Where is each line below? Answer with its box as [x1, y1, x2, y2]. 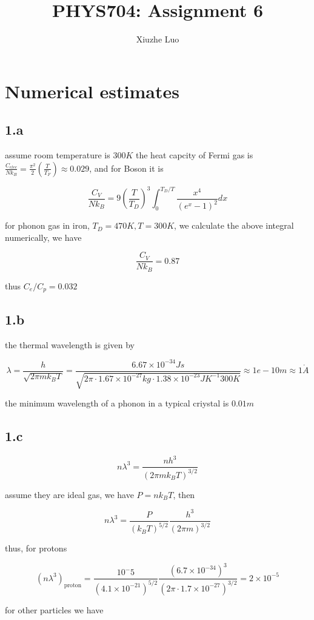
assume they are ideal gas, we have [5, 488, 134, 500]
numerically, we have [5, 231, 82, 243]
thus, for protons [5, 542, 67, 554]
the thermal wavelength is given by [5, 338, 135, 351]
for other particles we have [5, 603, 104, 616]
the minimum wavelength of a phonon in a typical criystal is [5, 397, 229, 409]
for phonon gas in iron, [5, 219, 90, 232]
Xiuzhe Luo [136, 33, 179, 45]
